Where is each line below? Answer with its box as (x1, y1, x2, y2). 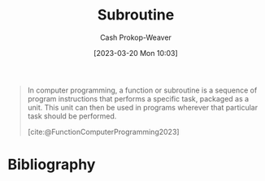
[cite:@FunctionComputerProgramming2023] (27, 127, 180, 136)
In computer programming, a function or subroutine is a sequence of (27, 85, 258, 95)
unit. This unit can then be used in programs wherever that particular (27, 102, 258, 112)
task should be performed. (27, 111, 117, 121)
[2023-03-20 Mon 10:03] (93, 48, 178, 58)
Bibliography (7, 156, 96, 174)
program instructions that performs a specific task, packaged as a (27, 93, 250, 103)
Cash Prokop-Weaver (99, 32, 172, 42)
